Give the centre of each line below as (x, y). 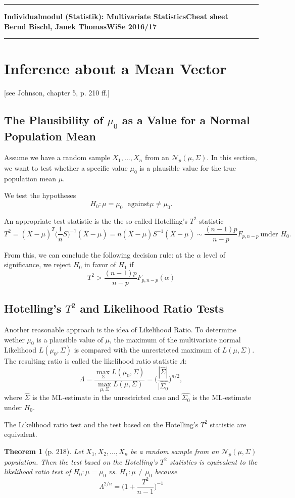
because (166, 471)
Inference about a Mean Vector (115, 68)
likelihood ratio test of (38, 471)
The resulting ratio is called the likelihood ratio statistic (91, 361)
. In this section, (232, 157)
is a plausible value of (70, 339)
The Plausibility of (54, 120)
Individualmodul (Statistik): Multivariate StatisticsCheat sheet (116, 16)
